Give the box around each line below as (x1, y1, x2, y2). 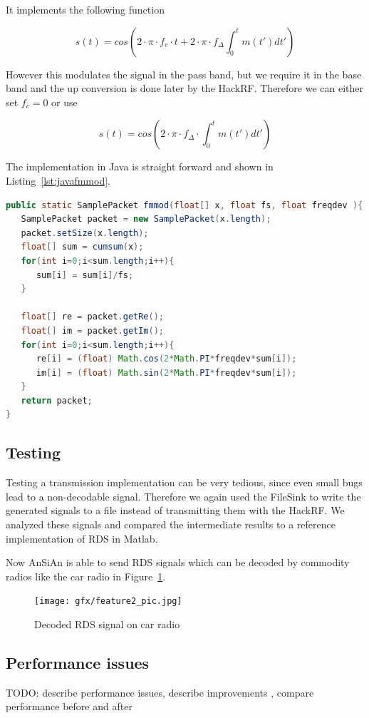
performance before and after (6, 699, 132, 714)
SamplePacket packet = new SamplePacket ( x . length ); (21, 214, 271, 225)
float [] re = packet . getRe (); (21, 312, 164, 322)
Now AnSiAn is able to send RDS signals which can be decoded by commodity (6, 555, 350, 570)
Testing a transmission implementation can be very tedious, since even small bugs (6, 475, 363, 490)
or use (51, 94, 78, 109)
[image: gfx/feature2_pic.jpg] (34, 596, 182, 607)
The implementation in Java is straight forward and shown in (6, 159, 274, 174)
